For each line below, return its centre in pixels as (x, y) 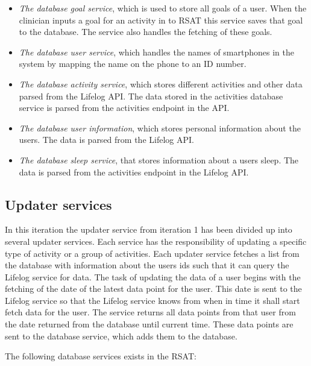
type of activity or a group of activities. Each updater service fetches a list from (152, 253)
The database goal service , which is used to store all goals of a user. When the (163, 8)
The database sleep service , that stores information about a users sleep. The (159, 159)
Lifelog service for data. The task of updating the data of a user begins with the (153, 276)
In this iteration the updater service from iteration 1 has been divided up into (149, 229)
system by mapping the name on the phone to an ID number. (133, 64)
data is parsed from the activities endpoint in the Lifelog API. (134, 172)
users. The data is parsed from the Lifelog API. (106, 140)
